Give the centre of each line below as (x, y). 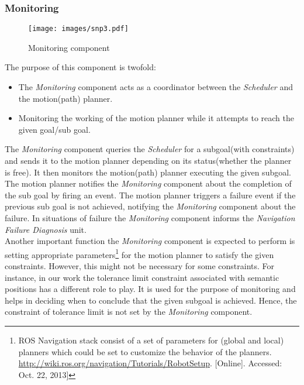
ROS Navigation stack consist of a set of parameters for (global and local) (151, 340)
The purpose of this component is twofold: (80, 67)
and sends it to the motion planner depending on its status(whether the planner (148, 161)
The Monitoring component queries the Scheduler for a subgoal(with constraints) (150, 149)
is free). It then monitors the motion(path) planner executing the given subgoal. (148, 172)
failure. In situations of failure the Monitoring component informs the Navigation (150, 218)
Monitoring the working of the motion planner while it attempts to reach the (156, 118)
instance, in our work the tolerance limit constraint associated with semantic (142, 277)
